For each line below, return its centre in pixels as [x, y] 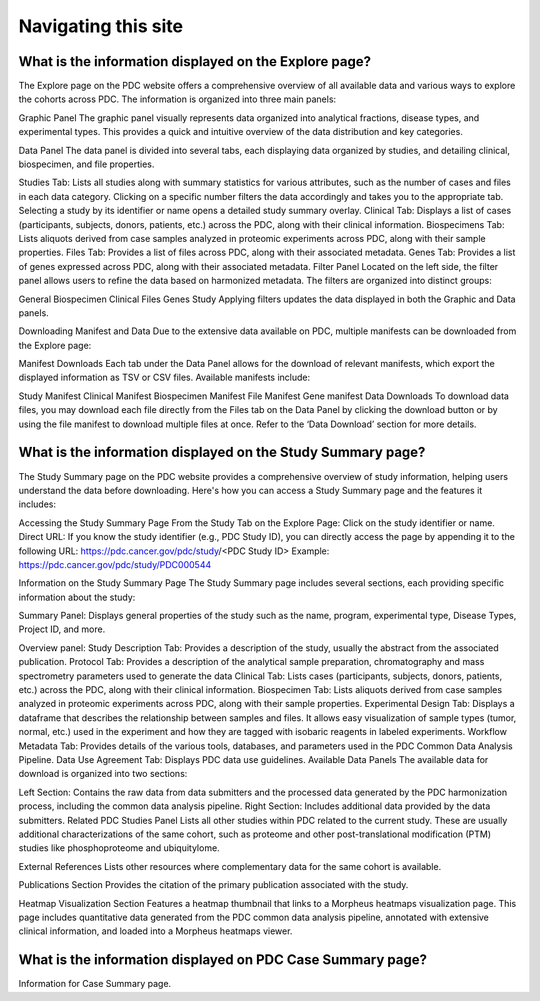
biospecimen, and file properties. [86, 164]
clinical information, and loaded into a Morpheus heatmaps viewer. [155, 931]
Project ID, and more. [62, 629]
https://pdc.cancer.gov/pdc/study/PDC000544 [115, 564]
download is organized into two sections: [103, 774]
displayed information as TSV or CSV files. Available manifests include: [164, 377]
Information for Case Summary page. [95, 984]
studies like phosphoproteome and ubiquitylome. [119, 848]
